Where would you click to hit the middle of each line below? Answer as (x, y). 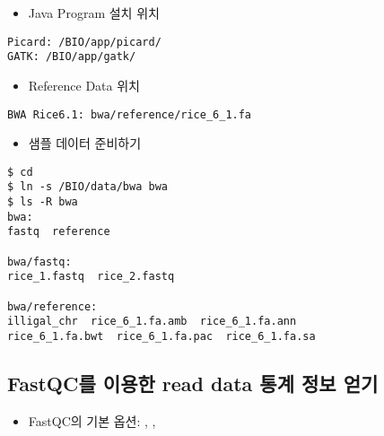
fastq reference (59, 232)
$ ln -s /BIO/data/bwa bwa (87, 187)
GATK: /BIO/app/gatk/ (72, 57)
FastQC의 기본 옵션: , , (92, 420)
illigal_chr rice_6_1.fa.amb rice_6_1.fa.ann (152, 322)
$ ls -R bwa (43, 202)
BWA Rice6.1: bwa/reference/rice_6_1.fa (130, 114)
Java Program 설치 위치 (94, 13)
